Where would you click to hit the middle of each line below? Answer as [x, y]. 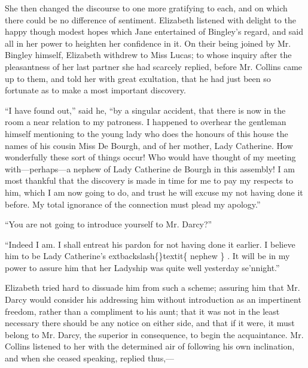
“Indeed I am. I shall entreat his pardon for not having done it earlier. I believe [150, 244]
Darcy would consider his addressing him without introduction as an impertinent [153, 299]
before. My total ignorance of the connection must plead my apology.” [133, 204]
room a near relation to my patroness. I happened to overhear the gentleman [146, 122]
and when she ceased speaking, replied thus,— [90, 358]
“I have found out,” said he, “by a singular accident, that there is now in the [145, 110]
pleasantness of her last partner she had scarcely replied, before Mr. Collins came [154, 66]
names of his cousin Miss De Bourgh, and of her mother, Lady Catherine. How [149, 145]
